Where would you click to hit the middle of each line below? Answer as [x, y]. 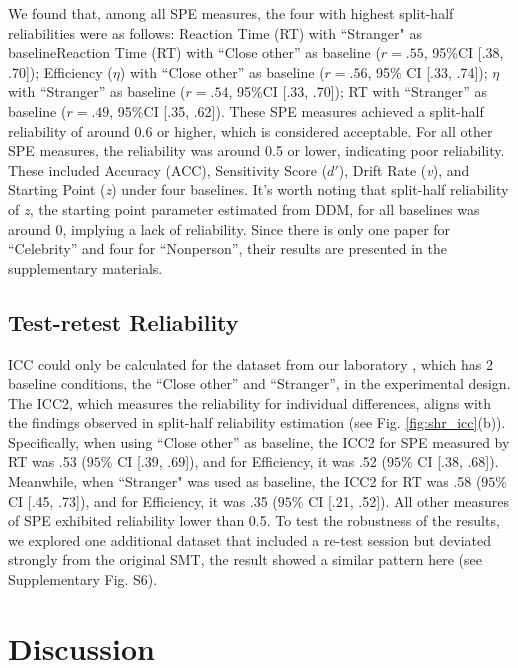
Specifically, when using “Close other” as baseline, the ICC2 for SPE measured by [259, 441]
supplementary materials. [85, 267]
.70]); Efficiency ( [60, 71]
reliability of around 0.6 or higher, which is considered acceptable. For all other [250, 130]
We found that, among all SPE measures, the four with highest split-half [231, 13]
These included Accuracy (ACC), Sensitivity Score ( [168, 169]
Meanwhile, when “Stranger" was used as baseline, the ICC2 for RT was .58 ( [245, 481]
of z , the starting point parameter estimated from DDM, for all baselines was [244, 208]
